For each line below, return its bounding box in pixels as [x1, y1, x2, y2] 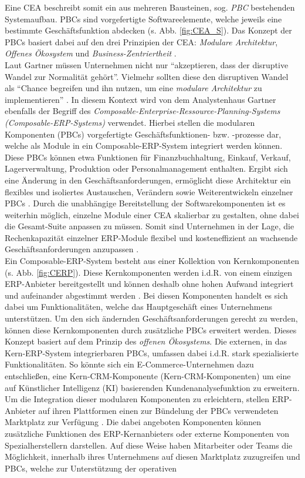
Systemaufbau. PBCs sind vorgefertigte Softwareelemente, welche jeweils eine [5, 12, 282, 25]
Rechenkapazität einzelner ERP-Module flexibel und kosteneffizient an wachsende [5, 231, 298, 243]
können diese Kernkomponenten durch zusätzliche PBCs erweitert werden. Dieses [5, 323, 297, 336]
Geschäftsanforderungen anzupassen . [5, 243, 139, 255]
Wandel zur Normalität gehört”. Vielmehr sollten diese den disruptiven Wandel [5, 70, 289, 82]
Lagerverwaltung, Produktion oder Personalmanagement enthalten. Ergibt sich [5, 162, 288, 175]
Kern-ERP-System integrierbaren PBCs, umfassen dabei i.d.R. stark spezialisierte [5, 346, 299, 359]
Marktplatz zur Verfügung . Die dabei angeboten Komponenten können [5, 416, 262, 428]
